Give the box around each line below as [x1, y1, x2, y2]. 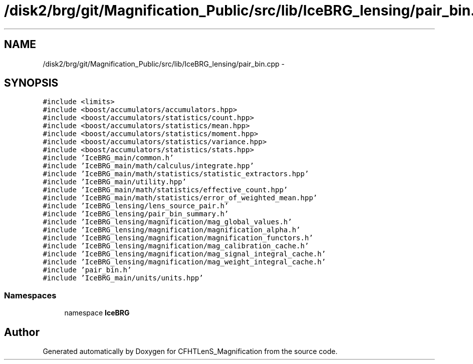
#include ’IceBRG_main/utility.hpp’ [43, 178, 186, 186]
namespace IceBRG [64, 308, 130, 317]
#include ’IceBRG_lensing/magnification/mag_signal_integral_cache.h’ [43, 250, 326, 258]
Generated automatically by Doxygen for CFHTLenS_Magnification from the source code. [43, 347, 338, 356]
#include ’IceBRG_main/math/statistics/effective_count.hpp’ [43, 186, 288, 194]
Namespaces [4, 290, 57, 300]
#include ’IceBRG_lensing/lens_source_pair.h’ [43, 202, 229, 210]
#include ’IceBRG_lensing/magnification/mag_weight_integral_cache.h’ [43, 258, 326, 266]
